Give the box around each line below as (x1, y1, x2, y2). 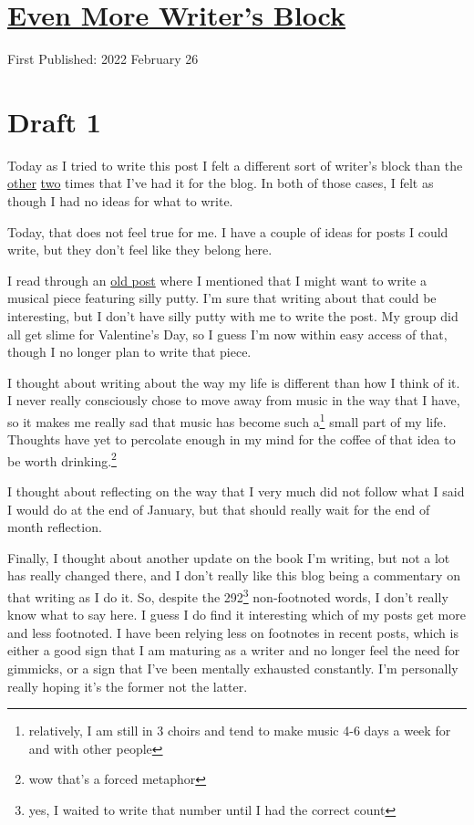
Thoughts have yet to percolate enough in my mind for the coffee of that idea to (7, 430, 456, 449)
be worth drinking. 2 (7, 448, 117, 470)
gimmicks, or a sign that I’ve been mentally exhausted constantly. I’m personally (7, 659, 459, 678)
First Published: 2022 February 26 (7, 49, 199, 68)
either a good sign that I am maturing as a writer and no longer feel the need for (7, 641, 460, 660)
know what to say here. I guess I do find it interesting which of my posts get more (7, 605, 466, 624)
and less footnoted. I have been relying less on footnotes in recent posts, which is (7, 622, 459, 642)
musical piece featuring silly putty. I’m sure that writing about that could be (7, 288, 437, 308)
